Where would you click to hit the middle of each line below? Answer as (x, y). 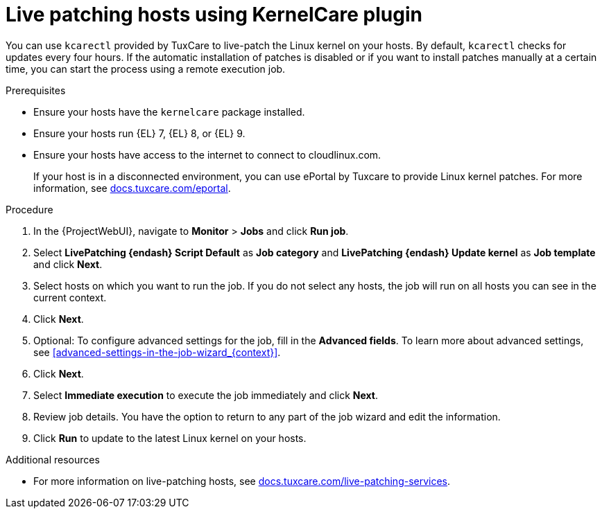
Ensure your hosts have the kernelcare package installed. (169, 112)
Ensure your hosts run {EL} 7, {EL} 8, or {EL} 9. (139, 133)
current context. (70, 297)
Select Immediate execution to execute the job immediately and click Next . (206, 395)
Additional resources (53, 459)
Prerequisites (36, 90)
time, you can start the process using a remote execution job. (146, 69)
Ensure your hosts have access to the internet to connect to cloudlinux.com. (207, 154)
